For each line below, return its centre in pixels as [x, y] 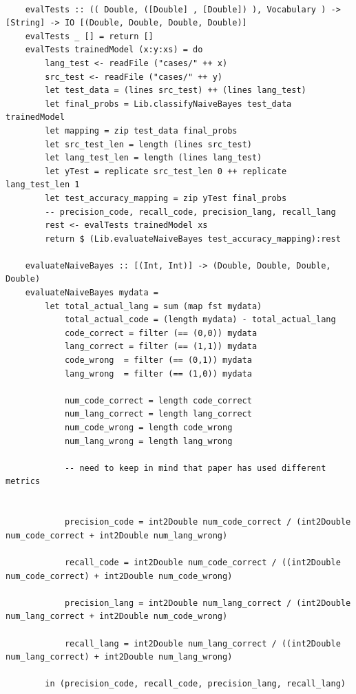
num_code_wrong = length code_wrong [148, 428]
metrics [23, 482]
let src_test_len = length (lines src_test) [148, 144]
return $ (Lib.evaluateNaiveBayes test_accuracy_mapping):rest [193, 239]
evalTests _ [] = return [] [89, 36]
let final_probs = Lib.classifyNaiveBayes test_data [168, 104]
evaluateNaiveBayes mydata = [92, 293]
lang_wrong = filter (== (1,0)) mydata [158, 374]
